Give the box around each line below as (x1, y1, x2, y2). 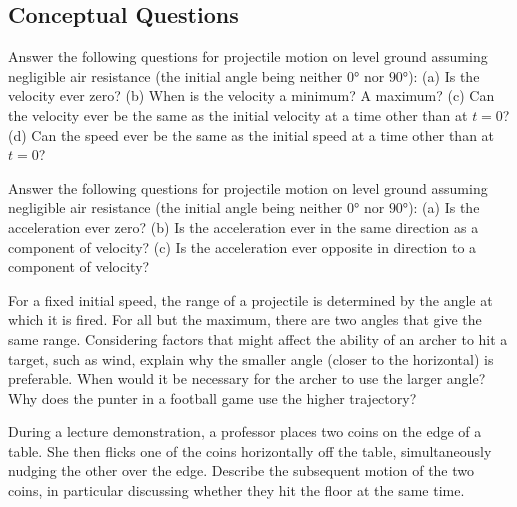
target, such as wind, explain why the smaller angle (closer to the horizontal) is (8, 348, 494, 369)
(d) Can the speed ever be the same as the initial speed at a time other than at (8, 124, 495, 145)
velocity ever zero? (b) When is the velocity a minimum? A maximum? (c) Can (8, 85, 495, 106)
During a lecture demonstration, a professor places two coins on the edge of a (8, 421, 482, 442)
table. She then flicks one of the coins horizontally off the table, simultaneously (8, 440, 492, 461)
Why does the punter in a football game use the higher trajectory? (8, 387, 417, 408)
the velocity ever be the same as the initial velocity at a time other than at (8, 104, 468, 125)
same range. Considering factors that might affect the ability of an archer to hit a (8, 328, 508, 349)
